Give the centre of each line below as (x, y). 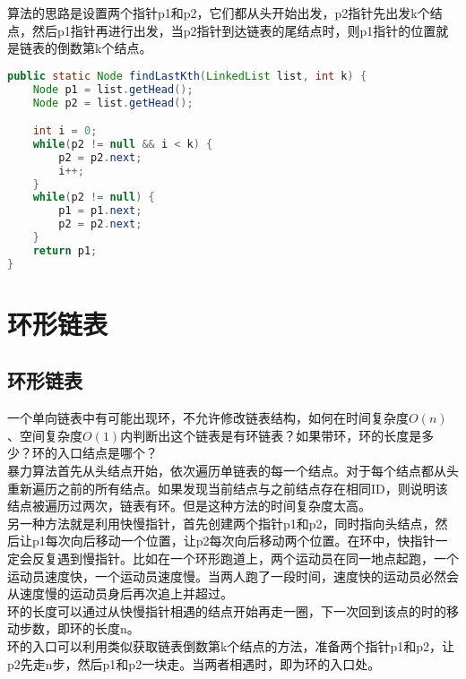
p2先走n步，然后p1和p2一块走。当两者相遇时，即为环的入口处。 (194, 663)
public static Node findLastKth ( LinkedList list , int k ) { (187, 76)
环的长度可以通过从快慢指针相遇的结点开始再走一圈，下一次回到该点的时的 (227, 610)
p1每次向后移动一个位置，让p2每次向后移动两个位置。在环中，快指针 (233, 541)
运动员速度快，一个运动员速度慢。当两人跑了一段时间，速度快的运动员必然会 (233, 576)
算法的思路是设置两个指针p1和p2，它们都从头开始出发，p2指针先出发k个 (219, 13)
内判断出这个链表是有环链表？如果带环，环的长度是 (271, 435)
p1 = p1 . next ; (100, 211)
